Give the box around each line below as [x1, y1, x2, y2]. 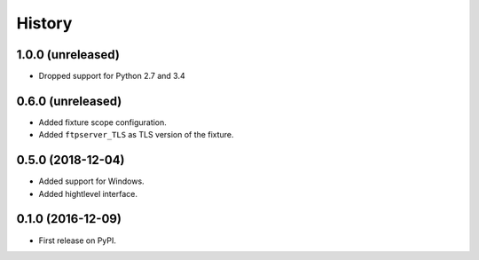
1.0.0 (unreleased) [16, 47, 120, 62]
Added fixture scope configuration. [38, 116, 168, 128]
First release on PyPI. [38, 235, 117, 246]
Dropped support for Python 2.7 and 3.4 [38, 71, 185, 82]
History [16, 13, 73, 33]
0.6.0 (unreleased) [16, 93, 122, 108]
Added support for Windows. [38, 176, 145, 186]
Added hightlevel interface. [38, 188, 137, 199]
